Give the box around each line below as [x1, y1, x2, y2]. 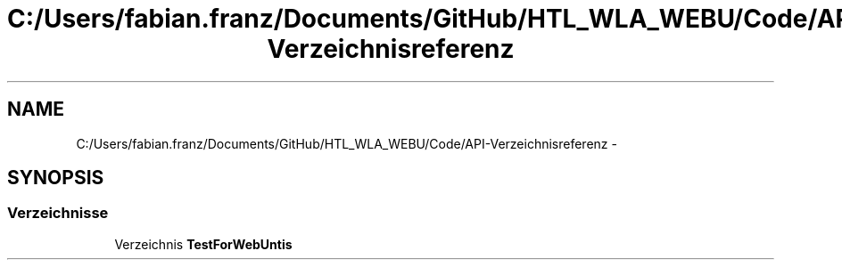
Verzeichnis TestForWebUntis [114, 236, 293, 252]
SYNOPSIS [7, 166, 104, 190]
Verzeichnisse [7, 204, 109, 222]
